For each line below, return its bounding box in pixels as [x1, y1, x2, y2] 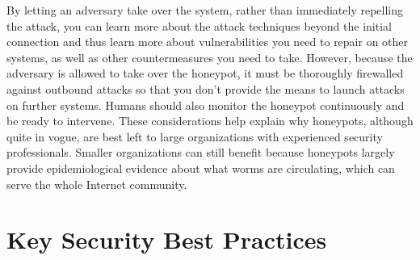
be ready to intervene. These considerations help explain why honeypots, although [6, 112, 414, 129]
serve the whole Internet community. [6, 175, 187, 192]
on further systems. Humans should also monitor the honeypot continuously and [6, 96, 405, 113]
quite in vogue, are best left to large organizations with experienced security [6, 128, 383, 145]
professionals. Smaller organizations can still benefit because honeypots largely [6, 144, 395, 161]
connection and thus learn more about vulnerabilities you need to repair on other [6, 33, 409, 50]
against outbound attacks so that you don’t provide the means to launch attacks [6, 80, 405, 97]
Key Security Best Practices [6, 223, 327, 256]
